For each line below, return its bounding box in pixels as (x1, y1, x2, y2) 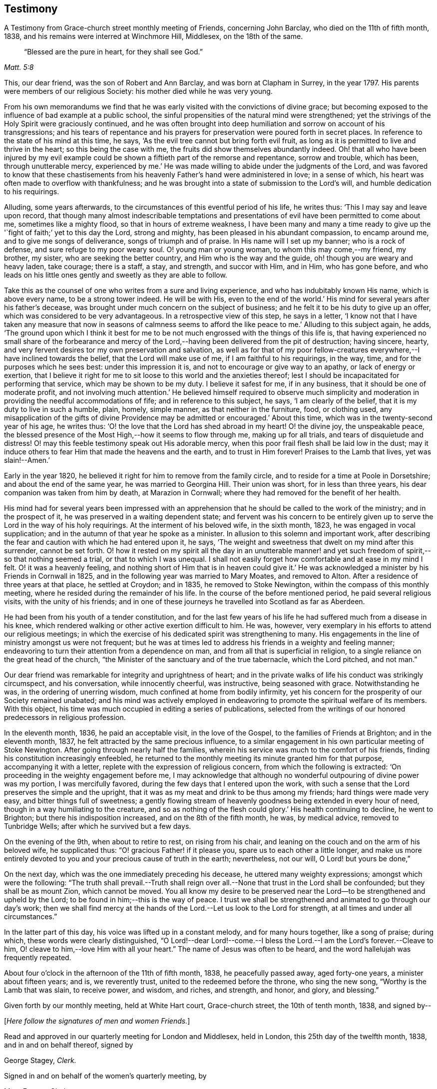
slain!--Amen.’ (4, 456, 50, 465)
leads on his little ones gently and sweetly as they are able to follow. (4, 271, 227, 280)
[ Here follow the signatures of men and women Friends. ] (4, 1017, 190, 1026)
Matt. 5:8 (4, 63, 34, 72)
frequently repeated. (4, 953, 71, 962)
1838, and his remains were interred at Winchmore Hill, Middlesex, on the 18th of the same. (4, 32, 303, 41)
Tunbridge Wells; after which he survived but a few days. (4, 822, 191, 831)
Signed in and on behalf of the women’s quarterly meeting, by (4, 1072, 207, 1081)
